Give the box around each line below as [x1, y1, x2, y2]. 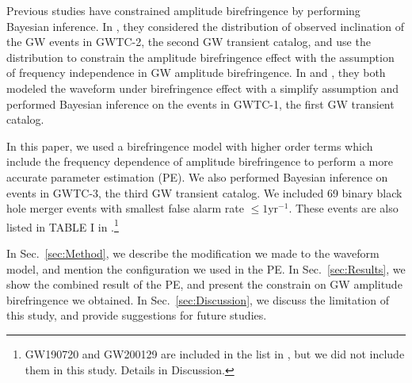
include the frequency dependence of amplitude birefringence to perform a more [6, 153, 393, 170]
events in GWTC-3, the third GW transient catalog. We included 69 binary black [6, 184, 402, 201]
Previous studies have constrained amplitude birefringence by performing [6, 2, 360, 18]
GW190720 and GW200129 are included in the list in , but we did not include [25, 345, 405, 362]
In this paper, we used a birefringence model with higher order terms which [6, 137, 373, 154]
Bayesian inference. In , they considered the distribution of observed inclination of [6, 17, 404, 34]
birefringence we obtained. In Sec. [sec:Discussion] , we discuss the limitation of [6, 291, 390, 308]
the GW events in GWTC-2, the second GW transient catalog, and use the [6, 33, 371, 50]
